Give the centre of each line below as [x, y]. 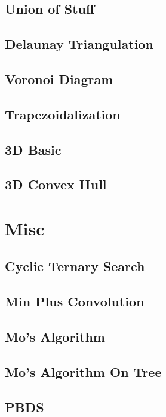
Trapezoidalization [63, 114]
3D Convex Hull [56, 184]
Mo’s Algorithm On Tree [83, 371]
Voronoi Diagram [59, 79]
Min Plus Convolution [75, 301]
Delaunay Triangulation [79, 44]
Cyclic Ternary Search [75, 266]
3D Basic [33, 149]
